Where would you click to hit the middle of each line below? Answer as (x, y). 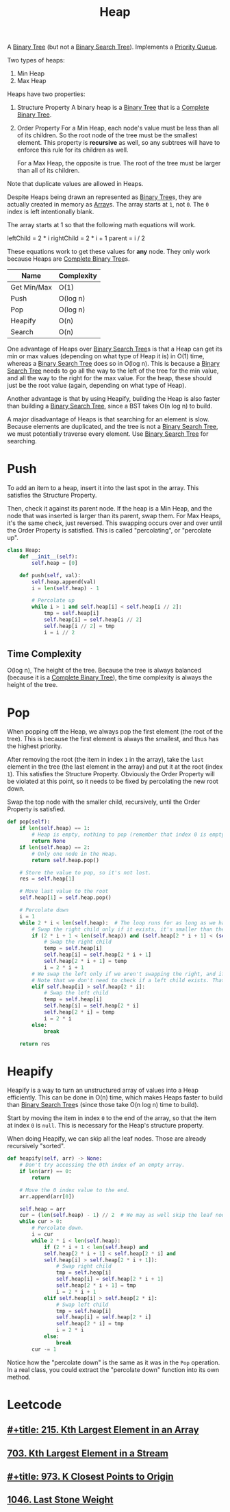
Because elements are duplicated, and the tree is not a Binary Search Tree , (113, 427)
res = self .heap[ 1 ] (47, 879)
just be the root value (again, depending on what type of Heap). (97, 386)
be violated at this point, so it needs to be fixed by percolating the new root (113, 781)
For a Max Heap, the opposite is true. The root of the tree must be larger (119, 163)
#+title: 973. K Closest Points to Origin (90, 1477)
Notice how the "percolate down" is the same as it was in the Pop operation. (114, 1362)
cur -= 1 (44, 1349)
